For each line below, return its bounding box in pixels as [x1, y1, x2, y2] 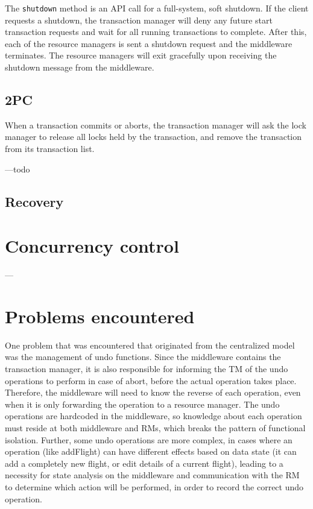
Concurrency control [5, 233, 179, 258]
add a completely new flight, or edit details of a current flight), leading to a [5, 457, 283, 469]
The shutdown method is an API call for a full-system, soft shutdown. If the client [5, 2, 309, 14]
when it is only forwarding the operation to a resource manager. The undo [5, 397, 280, 410]
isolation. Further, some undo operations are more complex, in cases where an [5, 433, 292, 446]
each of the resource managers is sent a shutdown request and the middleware [5, 37, 292, 49]
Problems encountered [5, 303, 195, 328]
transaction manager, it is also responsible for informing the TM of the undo [5, 362, 288, 375]
